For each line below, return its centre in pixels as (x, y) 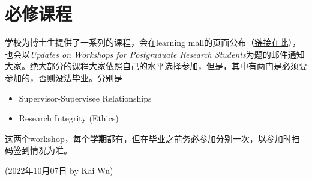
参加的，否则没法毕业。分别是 (64, 77)
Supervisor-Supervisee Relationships (85, 98)
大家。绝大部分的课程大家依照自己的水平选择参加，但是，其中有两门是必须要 (156, 66)
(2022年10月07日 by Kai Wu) (59, 170)
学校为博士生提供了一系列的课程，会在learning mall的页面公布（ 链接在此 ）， (153, 42)
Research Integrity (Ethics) (69, 118)
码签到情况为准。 (38, 150)
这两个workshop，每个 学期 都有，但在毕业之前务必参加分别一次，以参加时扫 (152, 138)
